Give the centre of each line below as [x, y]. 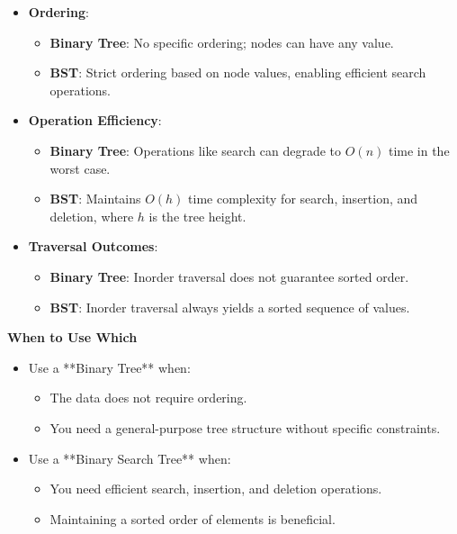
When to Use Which [72, 337]
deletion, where [92, 216]
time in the [419, 150]
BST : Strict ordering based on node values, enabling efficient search [238, 72]
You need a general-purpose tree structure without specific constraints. [245, 427]
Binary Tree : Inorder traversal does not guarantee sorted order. [229, 276]
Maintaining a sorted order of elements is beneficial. [193, 518]
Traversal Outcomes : [93, 246]
